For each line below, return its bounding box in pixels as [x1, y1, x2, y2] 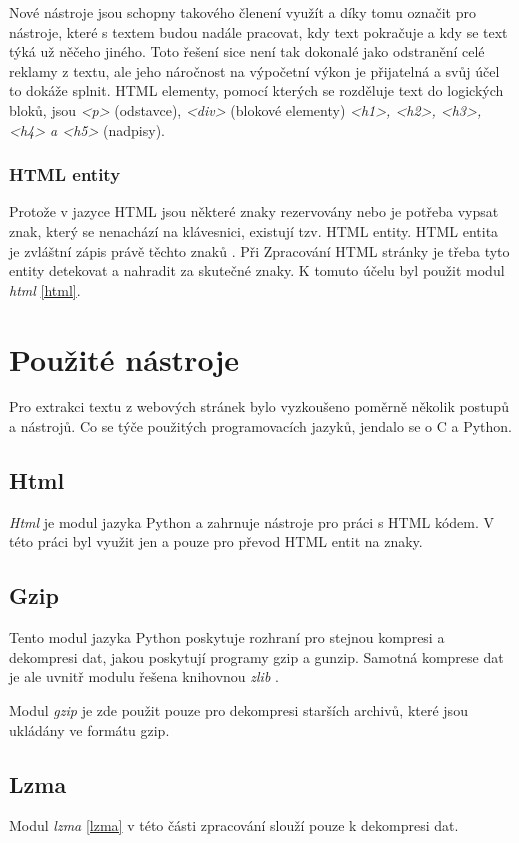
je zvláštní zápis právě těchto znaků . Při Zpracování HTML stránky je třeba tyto [9, 240, 510, 261]
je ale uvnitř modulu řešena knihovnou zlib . [9, 666, 279, 687]
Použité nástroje [9, 338, 239, 379]
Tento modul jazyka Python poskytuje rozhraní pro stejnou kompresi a [9, 627, 445, 648]
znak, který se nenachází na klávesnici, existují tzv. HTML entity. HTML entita [9, 220, 499, 241]
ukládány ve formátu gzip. [9, 719, 170, 740]
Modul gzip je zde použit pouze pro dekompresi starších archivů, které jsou [9, 700, 468, 721]
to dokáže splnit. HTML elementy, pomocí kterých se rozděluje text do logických [9, 80, 504, 101]
